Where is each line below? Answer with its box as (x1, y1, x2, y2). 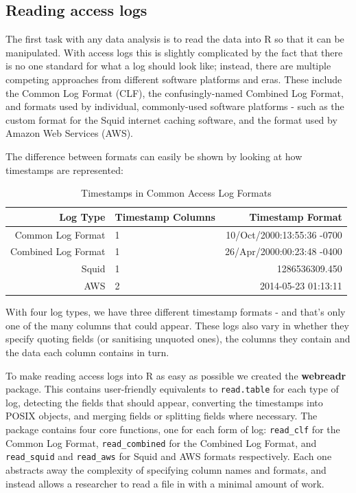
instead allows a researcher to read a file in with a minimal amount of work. (5, 476, 324, 490)
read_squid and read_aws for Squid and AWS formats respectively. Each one (5, 449, 332, 463)
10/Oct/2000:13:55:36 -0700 (226, 227, 342, 241)
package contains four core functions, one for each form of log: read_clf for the (5, 422, 340, 437)
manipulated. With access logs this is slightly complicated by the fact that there (5, 45, 343, 59)
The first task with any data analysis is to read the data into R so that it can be (5, 32, 344, 46)
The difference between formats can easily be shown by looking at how (5, 149, 302, 163)
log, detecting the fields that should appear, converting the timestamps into (5, 395, 323, 409)
